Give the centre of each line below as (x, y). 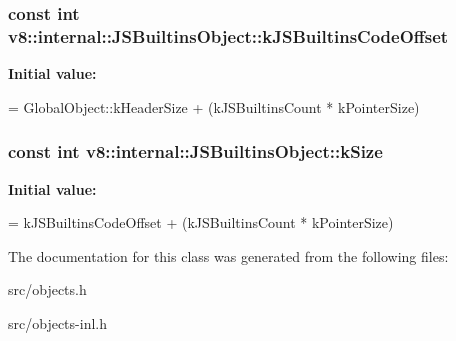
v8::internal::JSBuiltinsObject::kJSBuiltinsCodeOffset (228, 35)
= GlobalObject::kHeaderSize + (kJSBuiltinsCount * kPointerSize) (214, 106)
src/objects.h (47, 289)
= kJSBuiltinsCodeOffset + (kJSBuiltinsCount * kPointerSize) (201, 222)
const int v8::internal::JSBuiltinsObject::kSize (195, 151)
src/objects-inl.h (57, 322)
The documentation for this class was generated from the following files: (228, 255)
